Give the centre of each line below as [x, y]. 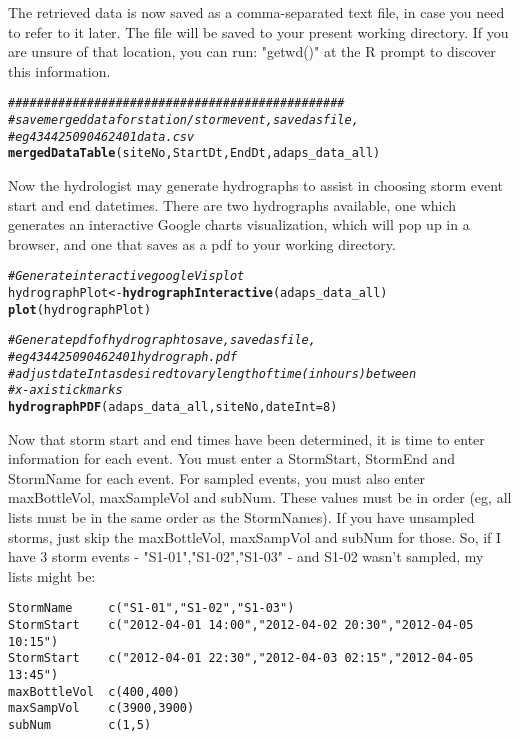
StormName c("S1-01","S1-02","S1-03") [151, 608]
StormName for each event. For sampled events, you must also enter [217, 477]
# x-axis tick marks [65, 390]
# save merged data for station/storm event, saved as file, [183, 120]
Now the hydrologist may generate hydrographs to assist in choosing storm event [255, 185]
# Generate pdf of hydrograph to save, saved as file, [162, 340]
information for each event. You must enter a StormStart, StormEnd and [231, 458]
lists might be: [52, 575]
